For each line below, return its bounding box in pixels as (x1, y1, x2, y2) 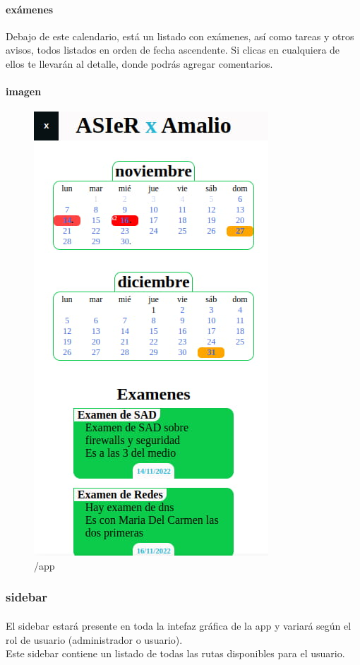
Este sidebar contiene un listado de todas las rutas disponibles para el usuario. (6, 646, 345, 661)
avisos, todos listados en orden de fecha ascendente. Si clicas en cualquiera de (6, 42, 340, 57)
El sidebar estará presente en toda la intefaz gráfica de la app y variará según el (6, 618, 352, 633)
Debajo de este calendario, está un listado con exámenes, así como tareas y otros (6, 28, 354, 43)
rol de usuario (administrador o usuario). (6, 632, 183, 647)
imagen (6, 84, 42, 99)
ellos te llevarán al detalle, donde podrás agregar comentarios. (6, 56, 273, 71)
